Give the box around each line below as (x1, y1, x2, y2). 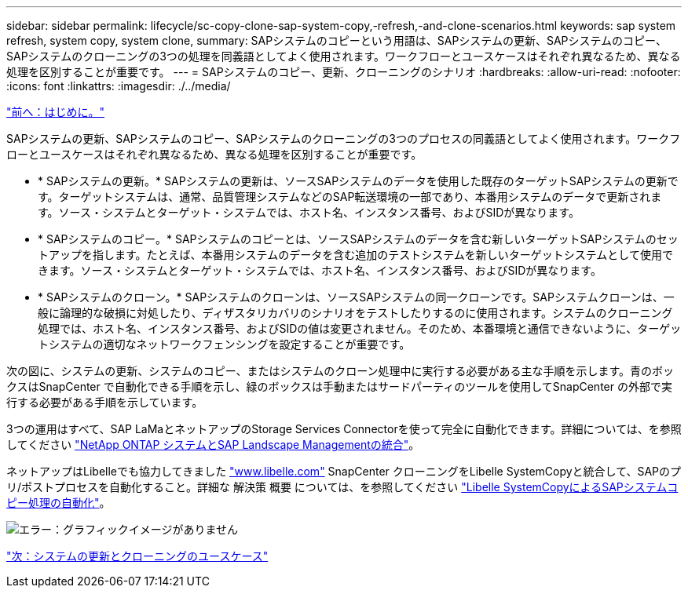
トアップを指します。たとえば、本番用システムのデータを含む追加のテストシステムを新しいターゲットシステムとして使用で (38, 248, 673, 261)
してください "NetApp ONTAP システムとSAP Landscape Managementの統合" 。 (6, 438, 420, 451)
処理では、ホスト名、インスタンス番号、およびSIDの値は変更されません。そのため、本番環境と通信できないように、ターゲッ (38, 322, 682, 335)
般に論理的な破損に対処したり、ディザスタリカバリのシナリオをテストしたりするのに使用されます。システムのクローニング (38, 306, 673, 319)
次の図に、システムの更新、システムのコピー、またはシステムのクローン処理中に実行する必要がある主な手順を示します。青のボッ (6, 364, 675, 377)
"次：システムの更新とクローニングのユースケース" (6, 549, 269, 563)
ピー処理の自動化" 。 (6, 496, 111, 509)
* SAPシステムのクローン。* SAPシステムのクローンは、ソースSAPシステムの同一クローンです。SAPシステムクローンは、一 (38, 290, 675, 304)
